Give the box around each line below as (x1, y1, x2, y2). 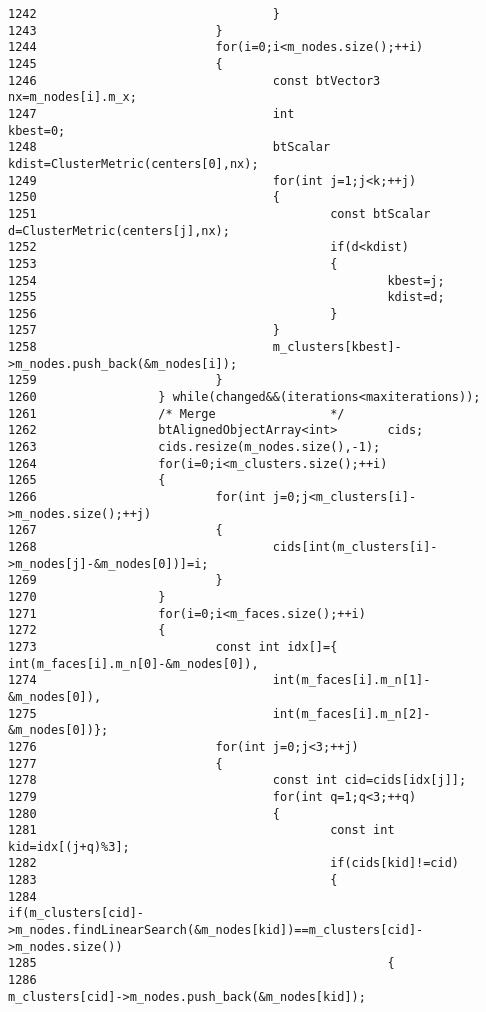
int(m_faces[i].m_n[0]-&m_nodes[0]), (8, 656, 259, 671)
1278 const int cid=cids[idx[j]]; (8, 773, 467, 788)
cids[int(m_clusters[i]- (272, 540, 438, 554)
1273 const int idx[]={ (8, 639, 338, 654)
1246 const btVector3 (8, 73, 381, 88)
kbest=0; (8, 123, 66, 138)
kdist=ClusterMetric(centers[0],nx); (8, 156, 259, 171)
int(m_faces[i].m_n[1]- (272, 673, 431, 688)
